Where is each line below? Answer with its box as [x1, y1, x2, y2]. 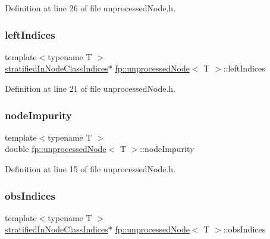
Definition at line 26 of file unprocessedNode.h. [5, 2, 176, 14]
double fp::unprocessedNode [5, 142, 106, 155]
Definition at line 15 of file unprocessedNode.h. [5, 163, 176, 175]
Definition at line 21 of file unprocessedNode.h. [5, 82, 176, 94]
